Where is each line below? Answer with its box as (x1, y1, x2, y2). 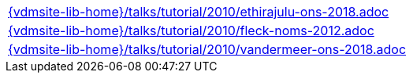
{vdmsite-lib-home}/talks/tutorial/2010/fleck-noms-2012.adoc (8, 23, 374, 38)
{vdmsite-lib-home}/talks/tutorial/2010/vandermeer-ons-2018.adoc (8, 41, 407, 57)
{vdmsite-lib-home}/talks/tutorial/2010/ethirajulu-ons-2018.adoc (8, 4, 389, 20)
